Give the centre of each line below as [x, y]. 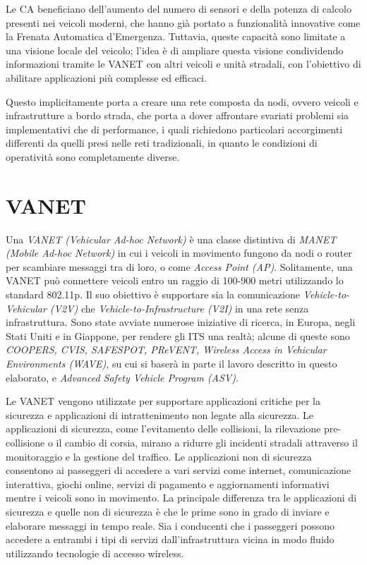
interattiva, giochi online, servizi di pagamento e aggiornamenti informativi [168, 484]
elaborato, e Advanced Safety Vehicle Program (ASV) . [122, 377]
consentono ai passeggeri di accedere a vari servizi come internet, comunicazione [179, 470]
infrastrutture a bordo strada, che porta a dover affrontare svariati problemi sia [178, 115]
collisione [25, 442]
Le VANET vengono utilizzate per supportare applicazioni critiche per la [163, 401]
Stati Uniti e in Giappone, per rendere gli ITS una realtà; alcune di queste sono [178, 335]
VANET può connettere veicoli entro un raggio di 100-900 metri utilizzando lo [175, 280]
